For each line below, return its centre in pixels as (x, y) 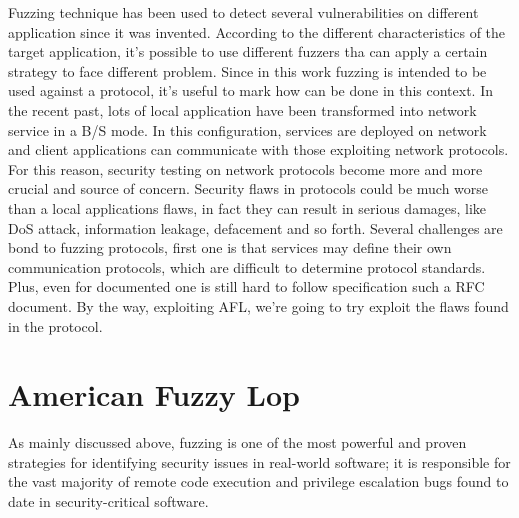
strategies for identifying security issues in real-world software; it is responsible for (259, 461)
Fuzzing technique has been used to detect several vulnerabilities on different (243, 12)
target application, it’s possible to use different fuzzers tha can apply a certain (248, 51)
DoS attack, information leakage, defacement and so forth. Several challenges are (255, 227)
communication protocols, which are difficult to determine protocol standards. (247, 266)
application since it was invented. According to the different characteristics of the (257, 31)
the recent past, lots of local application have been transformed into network (242, 109)
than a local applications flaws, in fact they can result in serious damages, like (247, 207)
